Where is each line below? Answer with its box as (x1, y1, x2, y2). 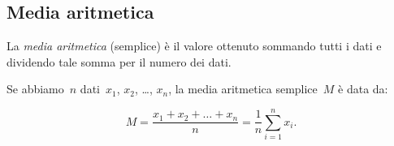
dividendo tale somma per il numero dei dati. (6, 53, 232, 70)
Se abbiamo (6, 80, 64, 97)
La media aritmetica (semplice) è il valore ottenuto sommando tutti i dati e (6, 37, 382, 54)
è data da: (338, 80, 388, 97)
